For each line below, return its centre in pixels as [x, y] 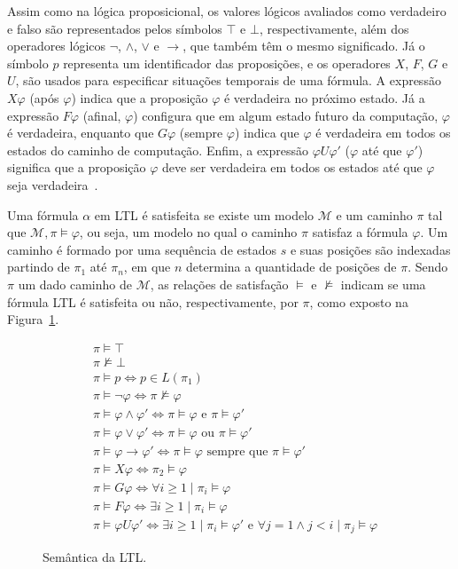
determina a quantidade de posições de [291, 267]
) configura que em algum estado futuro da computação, [286, 115]
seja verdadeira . [53, 184]
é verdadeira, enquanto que [81, 133]
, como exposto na [359, 301]
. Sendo [428, 267]
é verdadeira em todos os [383, 133]
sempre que [237, 451]
